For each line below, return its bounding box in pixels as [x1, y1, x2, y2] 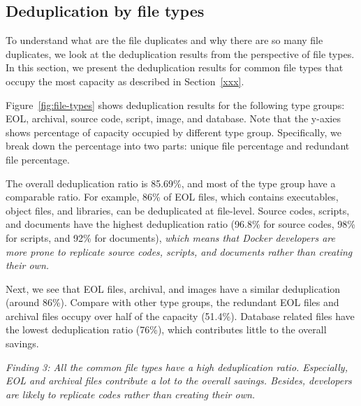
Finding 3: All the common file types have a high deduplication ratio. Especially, [6, 359, 348, 374]
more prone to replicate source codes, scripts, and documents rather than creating [6, 244, 353, 259]
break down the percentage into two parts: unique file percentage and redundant [6, 138, 350, 153]
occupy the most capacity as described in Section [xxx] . [6, 73, 244, 88]
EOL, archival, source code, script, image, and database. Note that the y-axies [6, 111, 341, 126]
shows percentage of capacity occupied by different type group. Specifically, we [6, 124, 341, 139]
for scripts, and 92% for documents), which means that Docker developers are [6, 230, 335, 245]
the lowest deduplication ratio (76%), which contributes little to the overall [6, 322, 327, 337]
